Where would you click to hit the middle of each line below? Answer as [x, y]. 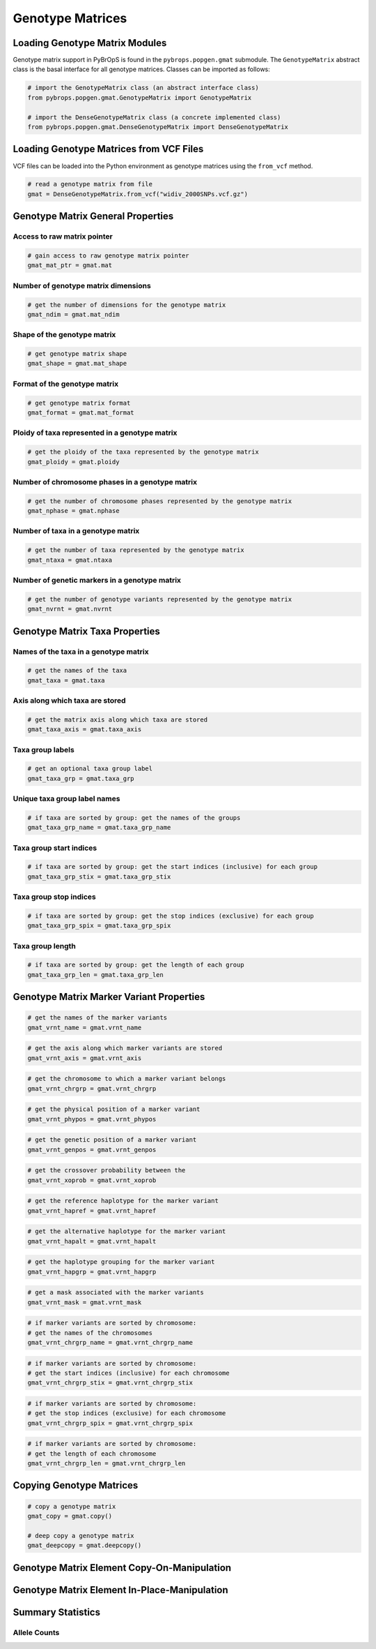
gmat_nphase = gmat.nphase [73, 511]
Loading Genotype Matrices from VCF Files [108, 149]
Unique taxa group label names [66, 799]
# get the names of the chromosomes [90, 1333]
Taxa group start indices [55, 848]
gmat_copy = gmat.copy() [70, 1516]
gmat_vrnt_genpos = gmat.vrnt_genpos [92, 1149]
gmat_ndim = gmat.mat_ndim [73, 314]
